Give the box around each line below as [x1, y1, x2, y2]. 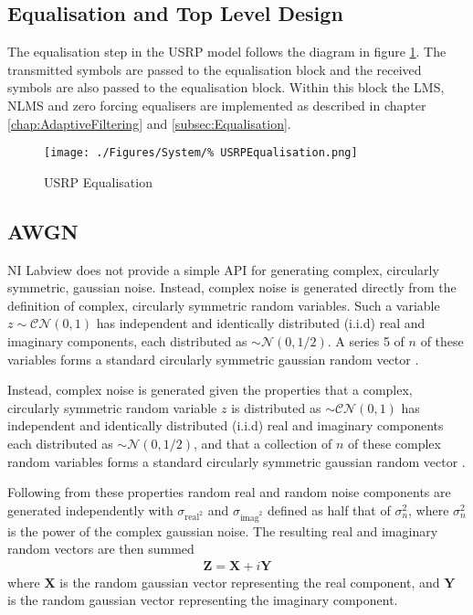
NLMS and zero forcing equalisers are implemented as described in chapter [7, 95, 426, 114]
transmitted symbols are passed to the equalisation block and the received [7, 59, 422, 79]
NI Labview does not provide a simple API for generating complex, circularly [7, 260, 439, 279]
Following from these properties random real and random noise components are [7, 482, 451, 502]
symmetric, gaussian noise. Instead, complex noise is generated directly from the [7, 278, 457, 297]
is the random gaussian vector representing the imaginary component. [7, 590, 398, 610]
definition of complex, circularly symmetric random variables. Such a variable [7, 295, 440, 314]
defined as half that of [268, 500, 391, 519]
